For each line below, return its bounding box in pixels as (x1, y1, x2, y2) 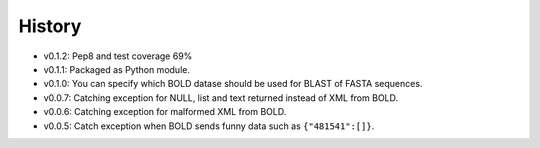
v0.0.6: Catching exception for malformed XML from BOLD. (43, 106, 287, 118)
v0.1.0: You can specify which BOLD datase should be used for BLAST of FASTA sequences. (43, 78, 423, 90)
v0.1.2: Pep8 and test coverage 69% (43, 50, 193, 62)
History (18, 15, 82, 37)
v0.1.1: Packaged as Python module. (43, 63, 190, 75)
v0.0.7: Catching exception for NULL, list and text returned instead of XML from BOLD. (43, 91, 399, 104)
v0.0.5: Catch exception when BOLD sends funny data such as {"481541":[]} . (43, 120, 375, 132)
